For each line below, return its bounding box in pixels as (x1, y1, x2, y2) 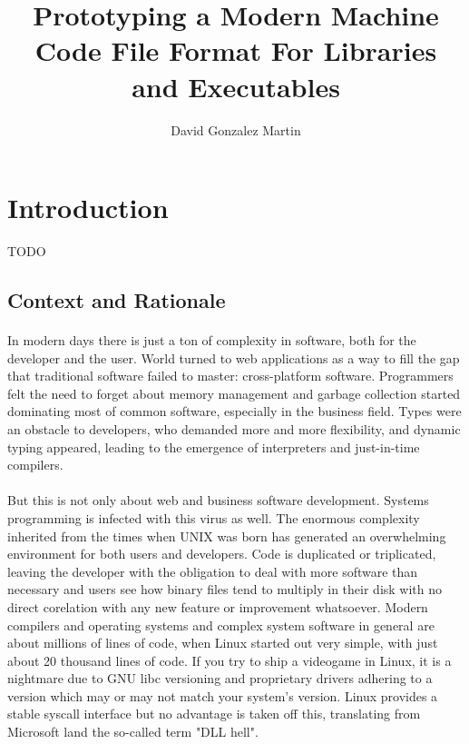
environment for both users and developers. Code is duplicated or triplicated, (7, 544, 436, 563)
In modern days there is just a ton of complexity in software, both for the (7, 331, 416, 349)
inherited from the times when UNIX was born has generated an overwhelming (7, 526, 446, 545)
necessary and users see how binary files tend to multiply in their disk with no (7, 580, 443, 599)
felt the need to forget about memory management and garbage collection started (7, 383, 461, 402)
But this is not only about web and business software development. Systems (7, 491, 429, 510)
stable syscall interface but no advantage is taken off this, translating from (7, 704, 421, 723)
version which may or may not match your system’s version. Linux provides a (7, 686, 438, 705)
